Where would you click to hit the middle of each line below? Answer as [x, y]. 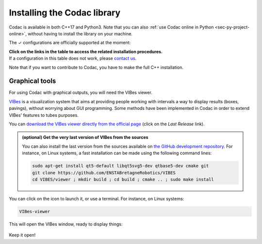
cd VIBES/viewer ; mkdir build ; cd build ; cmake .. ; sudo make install [123, 179]
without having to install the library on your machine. [80, 33]
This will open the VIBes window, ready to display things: [66, 224]
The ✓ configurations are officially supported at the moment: [70, 43]
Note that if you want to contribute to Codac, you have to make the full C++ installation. [96, 67]
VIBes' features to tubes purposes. [44, 115]
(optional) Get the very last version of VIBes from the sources [85, 137]
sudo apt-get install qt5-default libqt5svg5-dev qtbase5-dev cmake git [121, 166]
